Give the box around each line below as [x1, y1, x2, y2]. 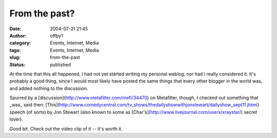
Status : [9, 62, 26, 68]
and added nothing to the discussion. [9, 85, 88, 91]
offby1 [50, 32, 64, 38]
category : [9, 40, 31, 46]
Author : [9, 32, 27, 38]
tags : [9, 47, 21, 53]
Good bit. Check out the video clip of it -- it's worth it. [9, 126, 123, 132]
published [50, 62, 71, 68]
